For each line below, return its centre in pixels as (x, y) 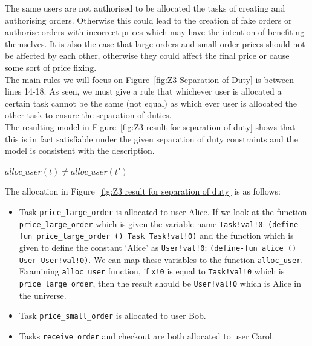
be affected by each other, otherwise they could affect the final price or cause (147, 55)
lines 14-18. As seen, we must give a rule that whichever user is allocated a (143, 91)
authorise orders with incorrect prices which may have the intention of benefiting (155, 32)
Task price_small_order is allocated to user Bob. (112, 315)
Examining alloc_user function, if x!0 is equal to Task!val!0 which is (152, 271)
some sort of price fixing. (51, 67)
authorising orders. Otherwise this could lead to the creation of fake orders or (148, 20)
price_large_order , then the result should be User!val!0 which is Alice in (160, 283)
